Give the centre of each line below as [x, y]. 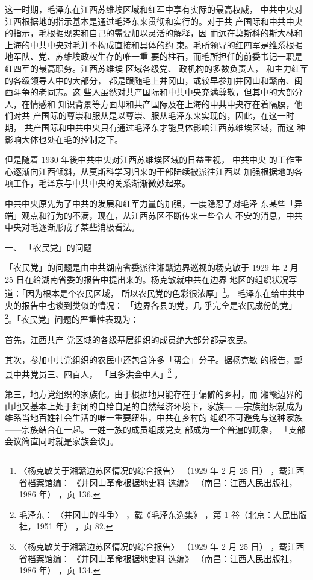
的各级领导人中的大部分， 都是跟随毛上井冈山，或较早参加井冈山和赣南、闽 [154, 80]
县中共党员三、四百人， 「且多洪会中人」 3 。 [94, 373]
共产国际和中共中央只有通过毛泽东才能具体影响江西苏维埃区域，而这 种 [165, 127]
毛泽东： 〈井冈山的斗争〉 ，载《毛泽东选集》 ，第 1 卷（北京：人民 [155, 514]
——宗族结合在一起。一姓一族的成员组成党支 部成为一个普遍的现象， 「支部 [155, 429]
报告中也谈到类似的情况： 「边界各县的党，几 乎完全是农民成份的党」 [159, 305]
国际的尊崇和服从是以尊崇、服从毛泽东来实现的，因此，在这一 [163, 115]
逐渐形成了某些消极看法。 [89, 227]
